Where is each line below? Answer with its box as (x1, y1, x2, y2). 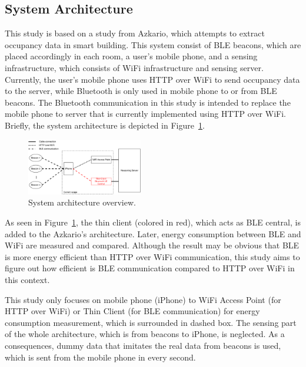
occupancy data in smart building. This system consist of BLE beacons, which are (5, 38, 301, 50)
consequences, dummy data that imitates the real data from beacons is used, (5, 339, 281, 351)
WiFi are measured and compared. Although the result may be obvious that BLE (5, 239, 300, 251)
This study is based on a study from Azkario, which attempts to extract (5, 27, 265, 39)
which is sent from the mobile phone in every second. (5, 351, 196, 363)
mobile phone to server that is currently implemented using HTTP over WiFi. (5, 107, 286, 120)
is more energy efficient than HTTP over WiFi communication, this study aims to (5, 250, 300, 262)
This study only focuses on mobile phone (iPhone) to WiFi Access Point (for (5, 293, 281, 305)
